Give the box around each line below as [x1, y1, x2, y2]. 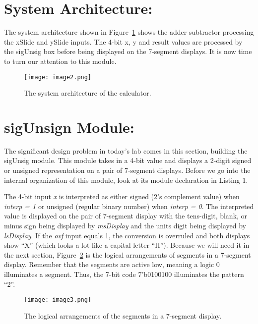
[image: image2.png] [24, 73, 92, 81]
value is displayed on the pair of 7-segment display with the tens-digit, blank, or [4, 211, 248, 221]
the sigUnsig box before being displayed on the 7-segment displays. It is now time [4, 46, 252, 56]
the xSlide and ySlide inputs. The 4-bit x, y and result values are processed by [4, 36, 243, 47]
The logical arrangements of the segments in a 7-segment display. [24, 310, 222, 321]
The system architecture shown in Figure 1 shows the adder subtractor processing [4, 27, 254, 37]
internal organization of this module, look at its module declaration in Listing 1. [4, 174, 248, 185]
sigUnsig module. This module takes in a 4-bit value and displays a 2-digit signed [4, 155, 252, 165]
